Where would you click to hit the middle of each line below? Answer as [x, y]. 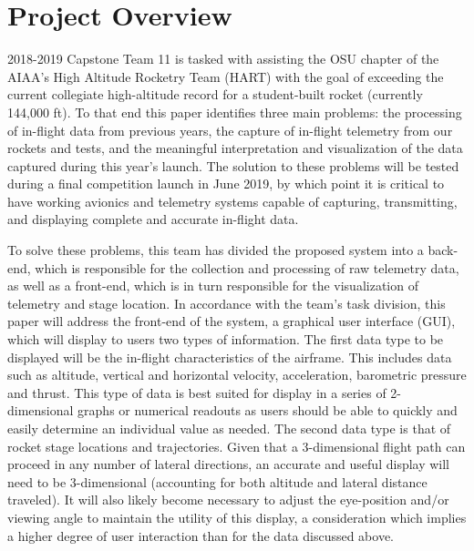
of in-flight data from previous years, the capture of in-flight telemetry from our [230, 130]
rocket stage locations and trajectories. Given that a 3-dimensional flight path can [237, 446]
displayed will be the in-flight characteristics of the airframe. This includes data [230, 357]
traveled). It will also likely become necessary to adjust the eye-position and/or [228, 500]
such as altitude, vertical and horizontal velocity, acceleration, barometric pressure [237, 375]
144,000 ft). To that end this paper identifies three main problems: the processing [235, 112]
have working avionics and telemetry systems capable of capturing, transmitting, [232, 201]
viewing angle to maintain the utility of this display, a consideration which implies [237, 517]
